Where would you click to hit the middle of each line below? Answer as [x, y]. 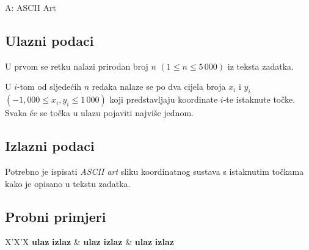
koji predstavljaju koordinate [164, 99]
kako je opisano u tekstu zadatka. [68, 183]
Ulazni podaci [49, 40]
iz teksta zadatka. [260, 66]
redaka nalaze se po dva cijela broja [159, 86]
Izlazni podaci [50, 146]
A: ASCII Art [31, 7]
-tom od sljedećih [49, 86]
